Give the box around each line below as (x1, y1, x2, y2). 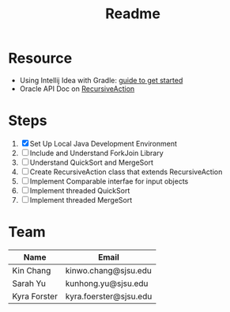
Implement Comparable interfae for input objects (29, 176, 189, 186)
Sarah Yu (12, 278, 46, 289)
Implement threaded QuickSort (29, 185, 130, 195)
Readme (105, 5, 160, 23)
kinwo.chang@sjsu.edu (65, 264, 152, 276)
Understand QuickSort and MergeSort (29, 158, 154, 167)
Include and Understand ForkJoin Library (29, 148, 164, 158)
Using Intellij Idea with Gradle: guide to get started (19, 75, 183, 85)
